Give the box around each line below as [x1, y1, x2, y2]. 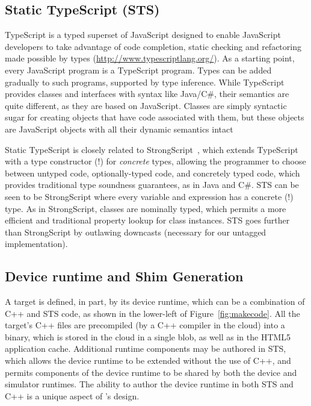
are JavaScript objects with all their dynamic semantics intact [5, 122, 233, 135]
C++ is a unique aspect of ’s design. [5, 389, 140, 402]
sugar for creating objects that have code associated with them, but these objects [5, 111, 304, 123]
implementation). [5, 237, 68, 250]
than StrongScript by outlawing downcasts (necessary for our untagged [5, 225, 266, 238]
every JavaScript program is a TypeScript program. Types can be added [5, 63, 272, 76]
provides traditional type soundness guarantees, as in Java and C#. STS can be [5, 178, 299, 191]
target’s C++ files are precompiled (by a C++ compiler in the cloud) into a [5, 319, 285, 331]
